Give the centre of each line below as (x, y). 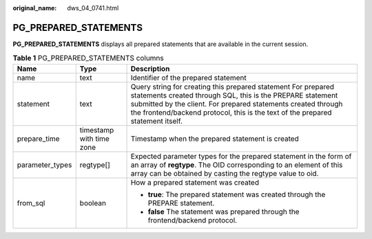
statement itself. (156, 121)
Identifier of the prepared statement (189, 78)
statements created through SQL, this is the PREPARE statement (234, 95)
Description (150, 69)
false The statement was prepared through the (224, 212)
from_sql (31, 203)
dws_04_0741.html (93, 8)
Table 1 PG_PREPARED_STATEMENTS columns (89, 58)
